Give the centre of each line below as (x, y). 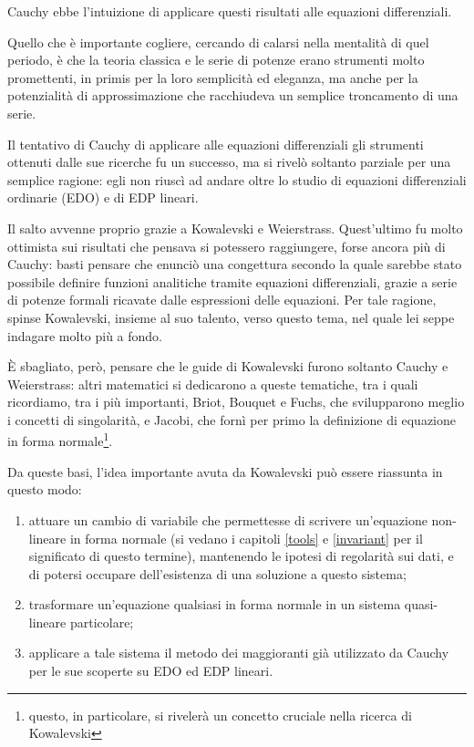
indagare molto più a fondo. (85, 335)
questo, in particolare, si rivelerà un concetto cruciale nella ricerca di (220, 715)
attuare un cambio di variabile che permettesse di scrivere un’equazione (228, 519)
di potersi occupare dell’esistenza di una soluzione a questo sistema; (217, 573)
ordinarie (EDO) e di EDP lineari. (103, 197)
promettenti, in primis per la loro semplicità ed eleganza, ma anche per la (213, 77)
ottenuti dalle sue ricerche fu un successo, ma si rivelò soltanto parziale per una (229, 162)
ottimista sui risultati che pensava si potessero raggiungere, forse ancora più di (227, 246)
